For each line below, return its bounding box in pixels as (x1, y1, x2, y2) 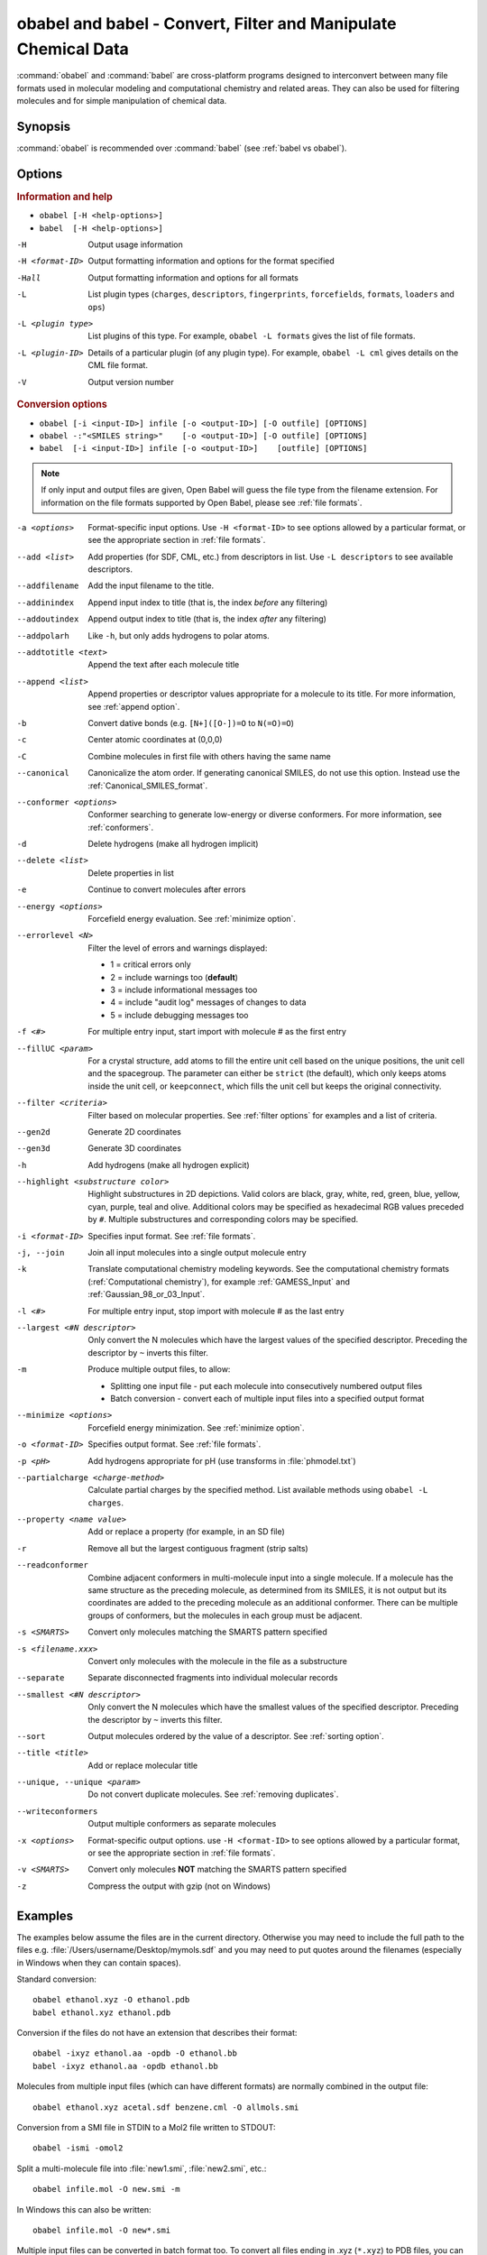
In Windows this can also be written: (16, 2204, 152, 2214)
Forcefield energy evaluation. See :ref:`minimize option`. (87, 914, 297, 925)
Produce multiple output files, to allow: (87, 1364, 231, 1375)
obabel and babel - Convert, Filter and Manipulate (16, 14, 397, 33)
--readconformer (16, 1560, 89, 1570)
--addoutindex (16, 614, 79, 624)
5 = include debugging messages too (110, 1009, 249, 1020)
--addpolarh (16, 630, 69, 640)
